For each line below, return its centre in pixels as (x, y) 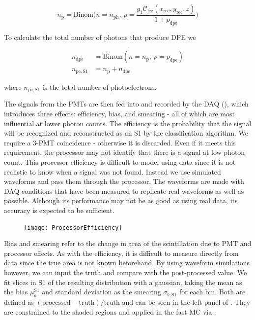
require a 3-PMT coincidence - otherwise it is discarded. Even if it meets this (120, 142)
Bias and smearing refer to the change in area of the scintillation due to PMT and (128, 243)
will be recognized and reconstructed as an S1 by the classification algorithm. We (126, 133)
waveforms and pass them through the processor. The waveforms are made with (124, 181)
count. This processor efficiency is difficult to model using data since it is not (120, 161)
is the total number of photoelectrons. (99, 87)
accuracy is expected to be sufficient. (59, 210)
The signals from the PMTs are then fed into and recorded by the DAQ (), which (126, 104)
